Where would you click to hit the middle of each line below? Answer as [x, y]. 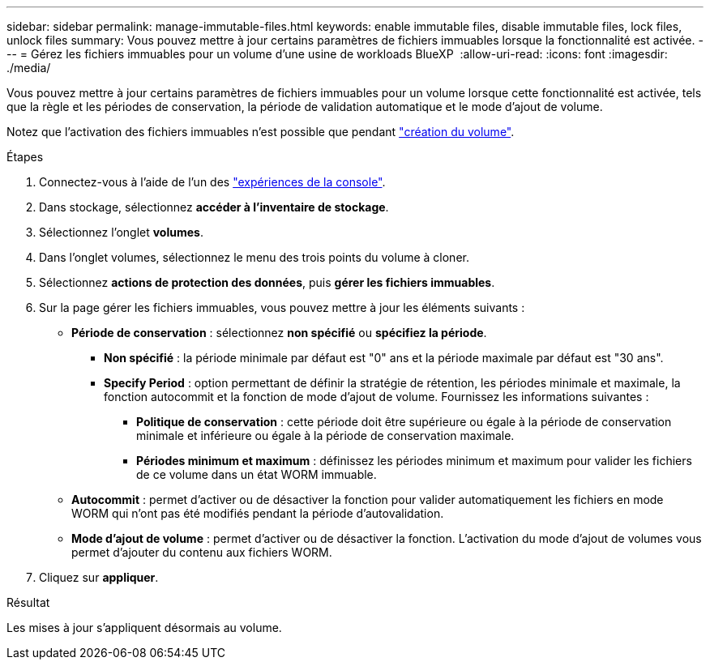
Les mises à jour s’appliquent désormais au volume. [144, 628]
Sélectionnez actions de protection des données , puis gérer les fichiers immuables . [267, 282]
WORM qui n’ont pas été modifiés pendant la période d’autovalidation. [258, 513]
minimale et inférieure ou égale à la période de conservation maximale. [325, 435]
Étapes [25, 157]
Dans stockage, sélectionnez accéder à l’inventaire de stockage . [214, 207]
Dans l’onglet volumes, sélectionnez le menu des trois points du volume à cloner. [254, 257]
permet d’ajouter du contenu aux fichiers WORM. [202, 552]
